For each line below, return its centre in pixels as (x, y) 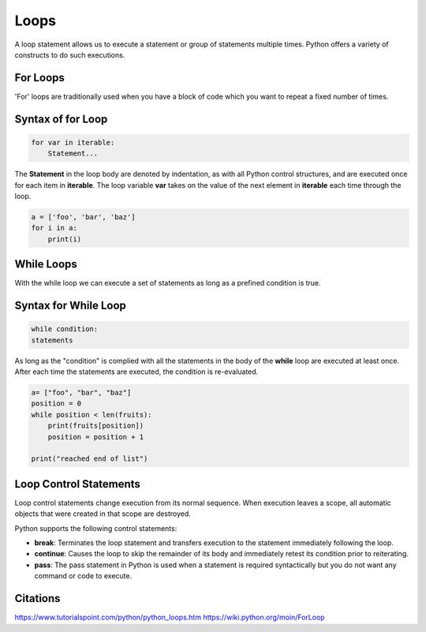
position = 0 (56, 404)
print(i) (65, 239)
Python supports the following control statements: (96, 528)
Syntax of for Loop (61, 119)
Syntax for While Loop (70, 306)
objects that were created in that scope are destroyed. (103, 514)
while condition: (65, 329)
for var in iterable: (73, 142)
